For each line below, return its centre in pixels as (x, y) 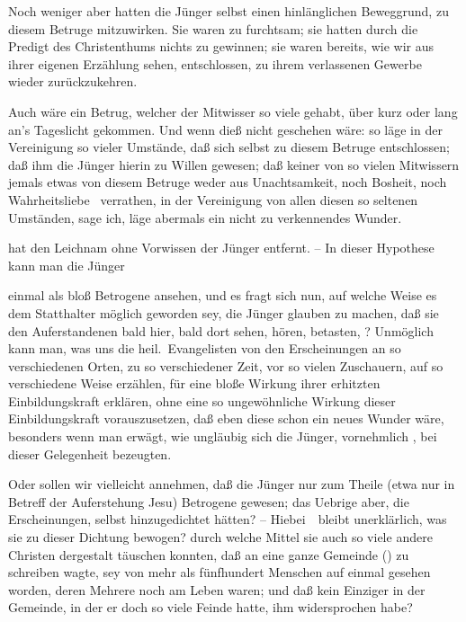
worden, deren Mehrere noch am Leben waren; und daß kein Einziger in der (217, 589)
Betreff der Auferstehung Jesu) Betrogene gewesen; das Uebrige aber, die (209, 501)
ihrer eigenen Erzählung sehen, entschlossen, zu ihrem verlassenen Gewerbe (215, 63)
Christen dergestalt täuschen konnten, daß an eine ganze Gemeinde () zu (209, 554)
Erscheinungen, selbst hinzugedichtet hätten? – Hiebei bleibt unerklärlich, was (228, 519)
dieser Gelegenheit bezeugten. (90, 453)
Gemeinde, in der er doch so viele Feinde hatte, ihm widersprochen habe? (211, 607)
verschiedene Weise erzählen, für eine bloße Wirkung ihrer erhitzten (194, 383)
